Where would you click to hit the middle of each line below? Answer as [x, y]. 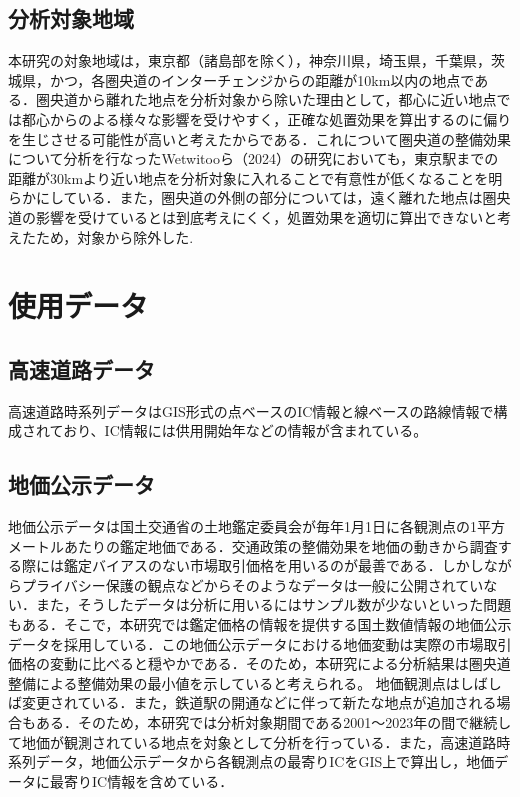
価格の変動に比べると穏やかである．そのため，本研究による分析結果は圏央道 [259, 663]
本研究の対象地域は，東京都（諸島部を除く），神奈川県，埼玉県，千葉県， [249, 60]
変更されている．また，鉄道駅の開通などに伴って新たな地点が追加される [259, 702]
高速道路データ [81, 368]
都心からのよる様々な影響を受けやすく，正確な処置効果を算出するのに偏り [266, 118]
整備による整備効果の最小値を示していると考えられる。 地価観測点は [234, 682]
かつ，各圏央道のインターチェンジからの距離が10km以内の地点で [262, 79]
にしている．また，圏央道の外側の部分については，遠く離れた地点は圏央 [273, 197]
